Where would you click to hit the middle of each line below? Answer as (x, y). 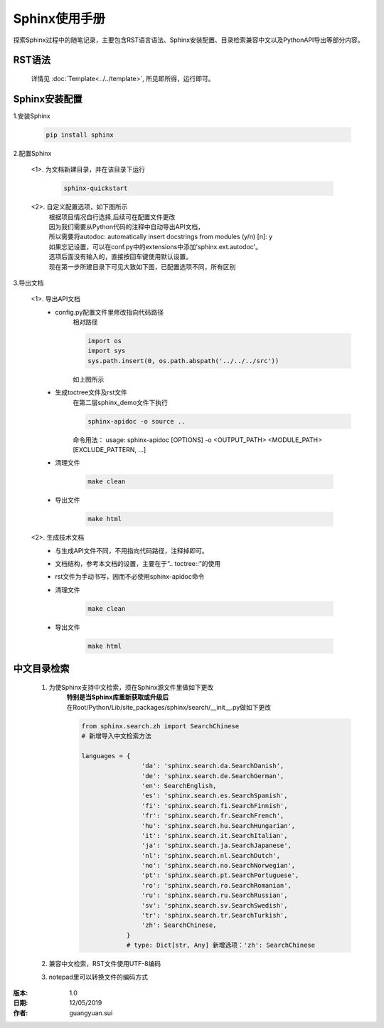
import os (105, 341)
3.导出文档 (28, 283)
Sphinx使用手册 (59, 19)
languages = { (106, 756)
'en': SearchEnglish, (179, 786)
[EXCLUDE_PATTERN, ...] (110, 449)
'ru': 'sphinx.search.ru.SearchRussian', (214, 896)
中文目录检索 (41, 669)
